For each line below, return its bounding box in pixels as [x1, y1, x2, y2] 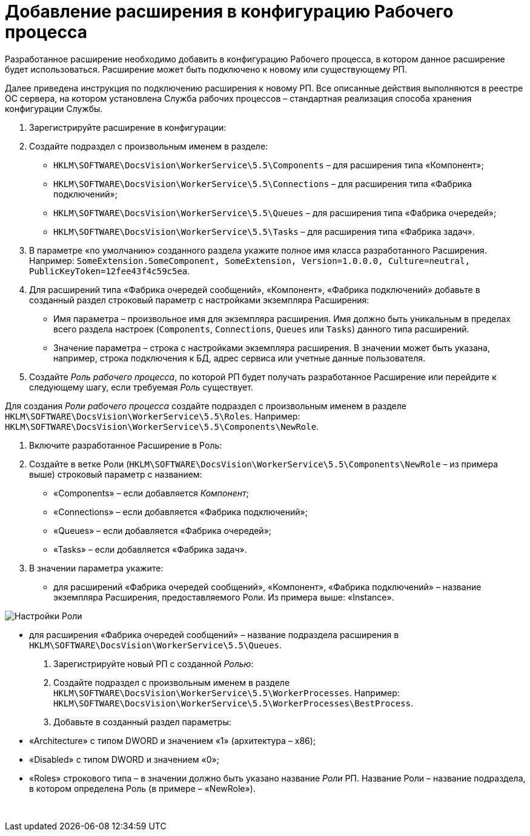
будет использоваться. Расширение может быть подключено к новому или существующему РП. [5, 64, 407, 74]
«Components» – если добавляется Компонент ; [53, 487, 249, 498]
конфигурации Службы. [5, 103, 103, 114]
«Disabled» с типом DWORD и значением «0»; [29, 754, 219, 765]
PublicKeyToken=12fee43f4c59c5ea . [29, 265, 190, 276]
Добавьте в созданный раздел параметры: [53, 716, 231, 727]
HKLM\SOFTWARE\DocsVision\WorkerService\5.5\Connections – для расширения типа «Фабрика [53, 178, 472, 189]
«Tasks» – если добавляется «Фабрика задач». [53, 544, 247, 555]
